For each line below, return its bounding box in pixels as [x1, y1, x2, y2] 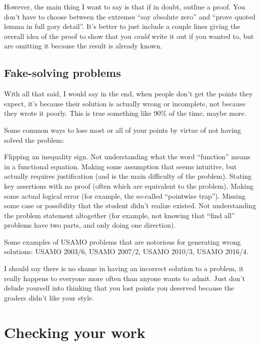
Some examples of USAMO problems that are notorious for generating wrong [4, 236, 241, 247]
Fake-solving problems [4, 65, 121, 80]
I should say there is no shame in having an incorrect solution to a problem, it [4, 263, 244, 274]
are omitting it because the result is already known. [4, 40, 162, 51]
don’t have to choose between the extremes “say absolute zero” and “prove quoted [4, 11, 255, 21]
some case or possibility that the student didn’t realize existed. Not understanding [4, 200, 256, 211]
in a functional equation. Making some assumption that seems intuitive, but [4, 161, 237, 171]
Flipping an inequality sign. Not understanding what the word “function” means [4, 151, 250, 162]
